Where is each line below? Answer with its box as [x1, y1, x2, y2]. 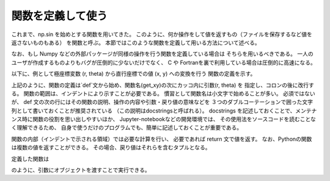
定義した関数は [11, 155, 49, 162]
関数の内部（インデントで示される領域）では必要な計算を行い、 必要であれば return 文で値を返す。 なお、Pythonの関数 [11, 135, 312, 142]
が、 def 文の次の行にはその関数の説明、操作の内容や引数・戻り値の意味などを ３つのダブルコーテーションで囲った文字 [11, 98, 313, 106]
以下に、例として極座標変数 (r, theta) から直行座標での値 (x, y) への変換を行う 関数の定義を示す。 [11, 70, 256, 78]
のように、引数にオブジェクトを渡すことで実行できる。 [11, 166, 150, 174]
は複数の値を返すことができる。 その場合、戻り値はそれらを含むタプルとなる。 [11, 144, 211, 151]
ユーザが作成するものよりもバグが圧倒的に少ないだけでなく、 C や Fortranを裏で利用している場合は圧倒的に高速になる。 [11, 59, 316, 66]
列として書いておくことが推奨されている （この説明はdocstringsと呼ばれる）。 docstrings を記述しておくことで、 [11, 107, 296, 114]
